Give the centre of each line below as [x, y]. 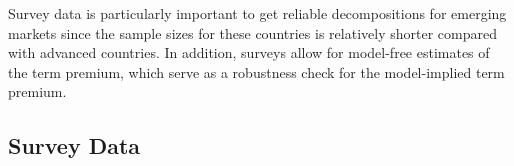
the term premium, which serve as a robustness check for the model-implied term [256, 71]
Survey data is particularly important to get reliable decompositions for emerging [257, 13]
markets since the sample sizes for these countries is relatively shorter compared [252, 32]
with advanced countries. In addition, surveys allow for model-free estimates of [249, 52]
